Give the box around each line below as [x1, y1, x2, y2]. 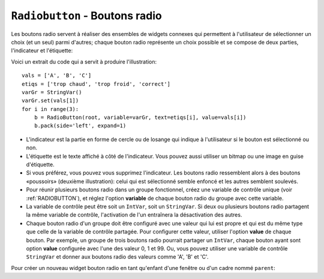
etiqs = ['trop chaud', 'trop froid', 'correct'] [22, 80, 171, 87]
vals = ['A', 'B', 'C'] [22, 72, 92, 79]
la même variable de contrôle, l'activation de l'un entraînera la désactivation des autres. [26, 211, 242, 218]
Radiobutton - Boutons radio [11, 9, 162, 22]
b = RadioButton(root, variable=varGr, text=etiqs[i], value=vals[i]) [34, 114, 247, 121]
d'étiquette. [26, 161, 55, 168]
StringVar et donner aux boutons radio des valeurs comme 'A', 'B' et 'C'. [26, 253, 209, 260]
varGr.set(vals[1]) [22, 97, 79, 104]
